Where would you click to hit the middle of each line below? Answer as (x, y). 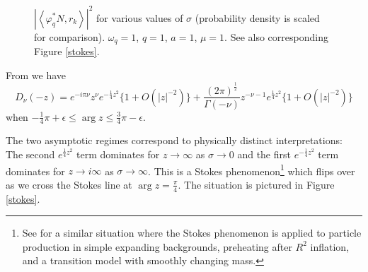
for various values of (140, 17)
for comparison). (70, 36)
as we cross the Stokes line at (69, 184)
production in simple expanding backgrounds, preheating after (157, 246)
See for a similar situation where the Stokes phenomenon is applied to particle (192, 233)
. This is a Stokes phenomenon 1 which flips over (252, 170)
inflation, (330, 246)
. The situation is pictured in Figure (256, 184)
